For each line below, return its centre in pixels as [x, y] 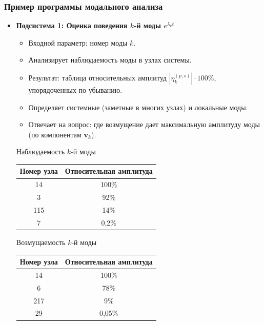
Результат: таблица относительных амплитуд [97, 77]
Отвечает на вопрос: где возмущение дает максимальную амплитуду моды [144, 124]
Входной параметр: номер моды [78, 42]
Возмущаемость [41, 242]
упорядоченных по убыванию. [75, 90]
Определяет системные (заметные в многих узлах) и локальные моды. [138, 107]
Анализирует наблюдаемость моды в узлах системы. [110, 60]
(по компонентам [55, 134]
